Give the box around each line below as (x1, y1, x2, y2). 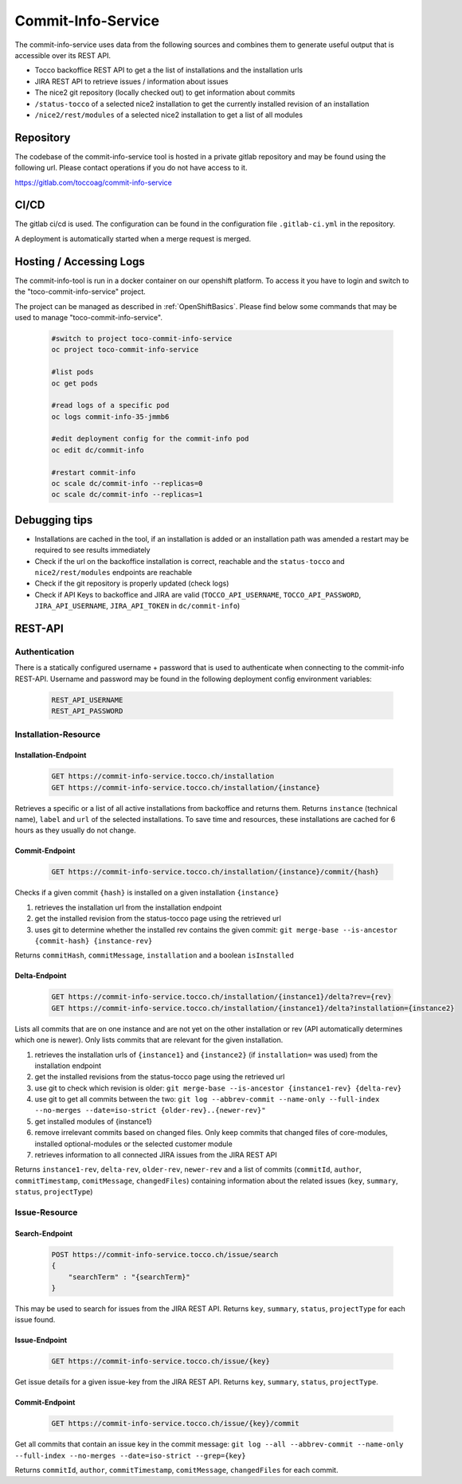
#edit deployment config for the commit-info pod (51, 434, 249, 444)
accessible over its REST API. (14, 50, 112, 60)
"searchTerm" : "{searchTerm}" (68, 1272, 190, 1282)
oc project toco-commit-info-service (51, 345, 199, 354)
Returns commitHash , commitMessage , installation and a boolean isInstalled (14, 950, 295, 960)
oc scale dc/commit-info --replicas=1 (51, 490, 203, 499)
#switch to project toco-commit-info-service (51, 334, 233, 343)
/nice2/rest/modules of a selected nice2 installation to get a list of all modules (34, 110, 303, 119)
